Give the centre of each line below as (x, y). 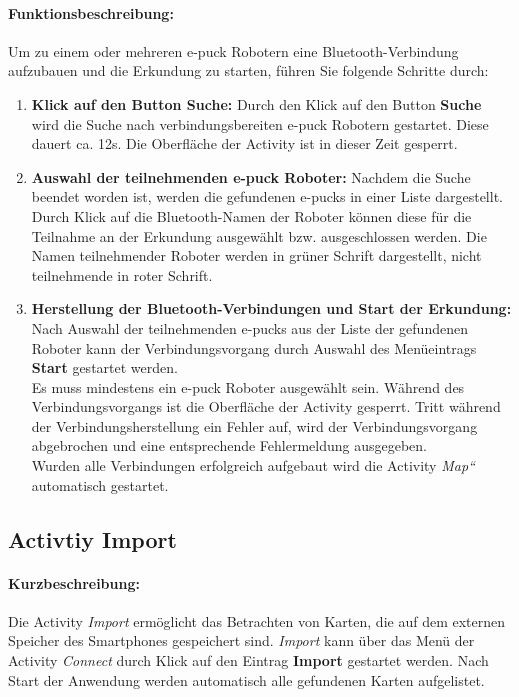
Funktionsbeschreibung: (91, 12)
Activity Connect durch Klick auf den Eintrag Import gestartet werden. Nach (248, 660)
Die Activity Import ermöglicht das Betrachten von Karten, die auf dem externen (257, 620)
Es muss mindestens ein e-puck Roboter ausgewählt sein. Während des (248, 386)
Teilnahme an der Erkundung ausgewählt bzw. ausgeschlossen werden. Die (259, 235)
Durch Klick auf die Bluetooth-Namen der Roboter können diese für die (251, 215)
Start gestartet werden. (104, 367)
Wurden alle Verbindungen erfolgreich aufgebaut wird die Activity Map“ (253, 465)
